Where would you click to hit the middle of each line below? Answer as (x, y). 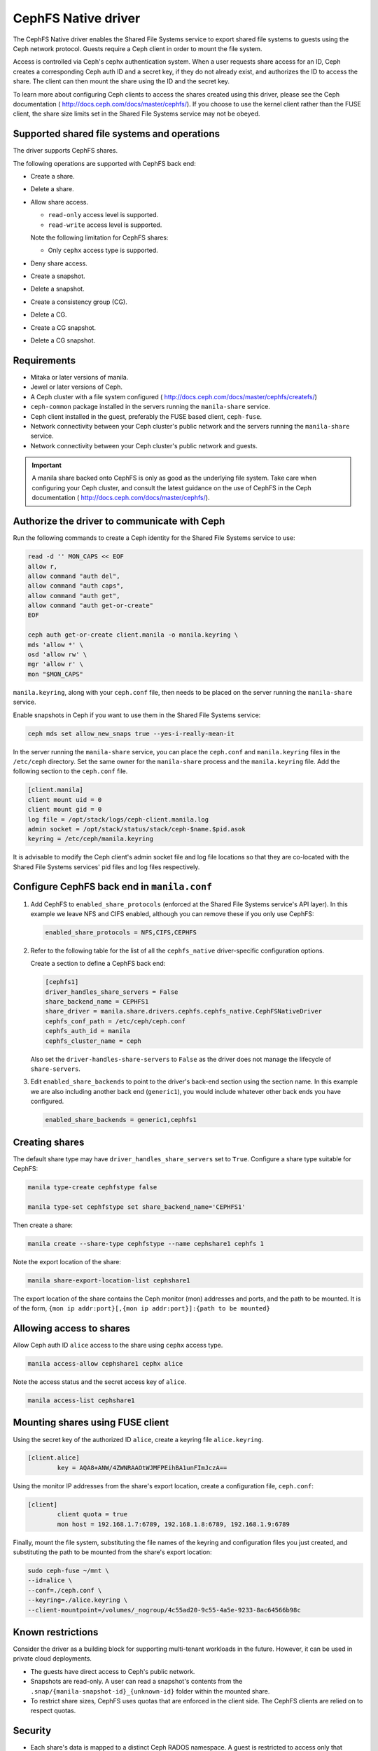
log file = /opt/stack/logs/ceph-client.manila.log (118, 819)
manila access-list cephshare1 (82, 1400)
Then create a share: (43, 1225)
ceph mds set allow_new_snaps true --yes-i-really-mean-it (131, 733)
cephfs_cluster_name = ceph (93, 1041)
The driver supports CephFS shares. (65, 151)
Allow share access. (59, 202)
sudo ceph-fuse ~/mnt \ (69, 1570)
